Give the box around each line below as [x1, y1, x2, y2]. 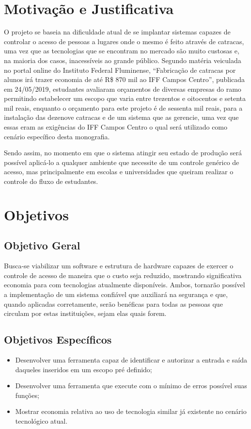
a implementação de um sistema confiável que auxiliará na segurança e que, [4, 289, 228, 299]
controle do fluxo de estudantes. [4, 176, 98, 186]
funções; [15, 390, 39, 400]
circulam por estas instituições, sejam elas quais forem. [4, 308, 167, 318]
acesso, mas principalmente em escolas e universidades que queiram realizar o [4, 166, 234, 177]
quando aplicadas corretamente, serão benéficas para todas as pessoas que [4, 298, 223, 309]
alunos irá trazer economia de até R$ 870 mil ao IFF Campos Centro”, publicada [4, 74, 245, 84]
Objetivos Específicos [4, 332, 112, 347]
